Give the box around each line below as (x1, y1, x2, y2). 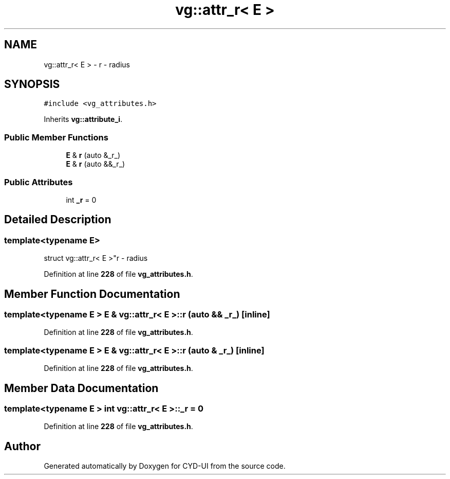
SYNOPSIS (4, 78, 60, 91)
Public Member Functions (4, 132, 108, 143)
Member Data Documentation (4, 381, 159, 395)
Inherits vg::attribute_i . (44, 115, 123, 124)
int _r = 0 (66, 195, 97, 204)
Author (4, 439, 41, 453)
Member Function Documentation (4, 287, 180, 300)
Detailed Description (4, 213, 111, 226)
